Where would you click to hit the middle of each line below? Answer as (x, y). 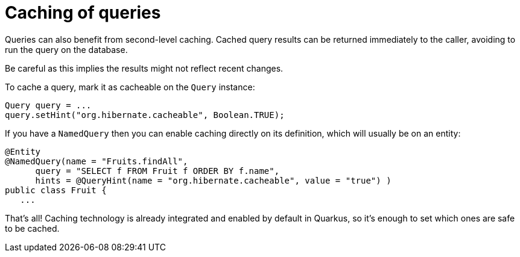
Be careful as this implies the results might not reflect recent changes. (144, 68)
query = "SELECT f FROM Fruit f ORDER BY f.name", (157, 171)
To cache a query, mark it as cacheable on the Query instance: (130, 87)
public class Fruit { (56, 190)
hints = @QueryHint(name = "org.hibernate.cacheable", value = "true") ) (213, 180)
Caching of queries (83, 13)
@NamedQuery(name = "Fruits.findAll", (97, 161)
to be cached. (32, 228)
